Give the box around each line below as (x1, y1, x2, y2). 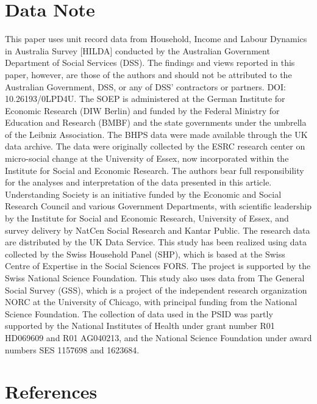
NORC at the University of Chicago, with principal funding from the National (5, 295, 297, 308)
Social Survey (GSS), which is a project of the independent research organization (5, 283, 307, 296)
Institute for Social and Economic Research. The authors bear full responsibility (5, 164, 304, 176)
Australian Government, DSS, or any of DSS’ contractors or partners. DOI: (5, 80, 286, 93)
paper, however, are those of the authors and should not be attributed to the (5, 68, 292, 81)
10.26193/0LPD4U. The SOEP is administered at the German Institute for (5, 92, 285, 105)
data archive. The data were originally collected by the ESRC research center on (5, 140, 305, 153)
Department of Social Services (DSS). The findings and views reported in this (5, 56, 295, 69)
